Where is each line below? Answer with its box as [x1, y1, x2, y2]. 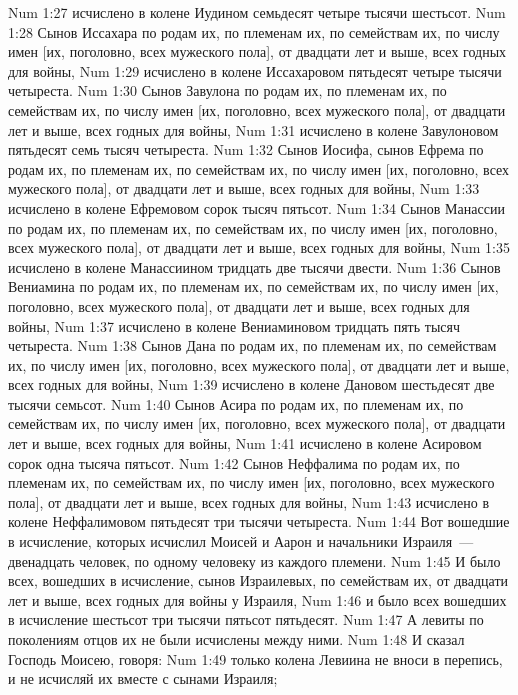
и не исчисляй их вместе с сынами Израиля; [8, 668, 278, 689]
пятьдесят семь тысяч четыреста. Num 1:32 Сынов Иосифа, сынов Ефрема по [8, 139, 484, 160]
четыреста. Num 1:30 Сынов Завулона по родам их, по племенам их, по [8, 80, 447, 101]
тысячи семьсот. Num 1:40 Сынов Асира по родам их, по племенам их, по [8, 393, 464, 414]
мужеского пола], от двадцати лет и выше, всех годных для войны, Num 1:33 [8, 178, 480, 199]
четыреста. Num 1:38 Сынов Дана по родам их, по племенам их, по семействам [8, 335, 497, 356]
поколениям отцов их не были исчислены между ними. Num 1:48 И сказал [8, 629, 465, 649]
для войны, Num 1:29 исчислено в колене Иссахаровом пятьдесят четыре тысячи [8, 60, 502, 81]
